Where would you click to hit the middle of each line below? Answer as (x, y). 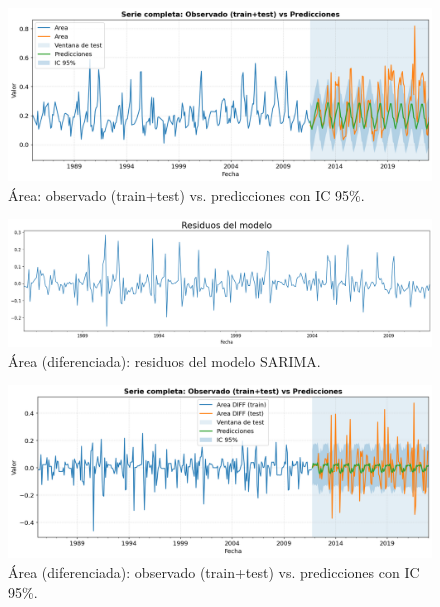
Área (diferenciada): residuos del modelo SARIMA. (164, 360)
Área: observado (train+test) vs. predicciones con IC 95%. (186, 194)
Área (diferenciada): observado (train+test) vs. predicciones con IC (214, 572)
